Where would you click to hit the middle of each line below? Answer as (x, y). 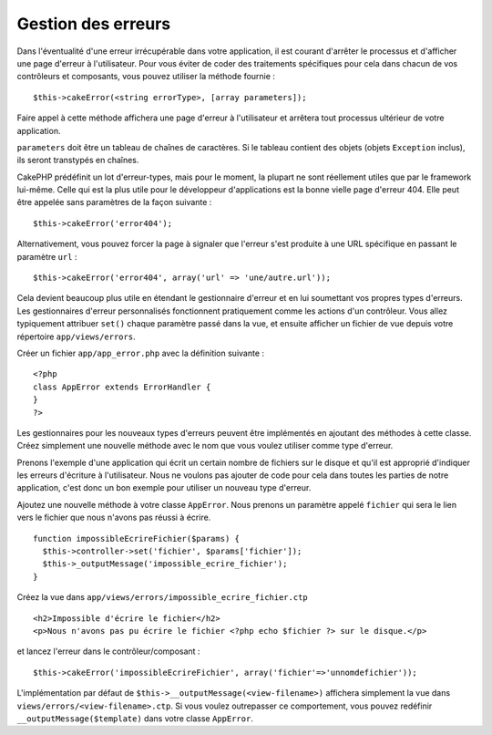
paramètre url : (47, 256)
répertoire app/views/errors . (76, 336)
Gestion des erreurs (94, 24)
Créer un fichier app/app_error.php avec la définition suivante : (140, 353)
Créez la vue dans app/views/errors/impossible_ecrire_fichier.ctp (163, 597)
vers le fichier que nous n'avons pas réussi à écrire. (114, 518)
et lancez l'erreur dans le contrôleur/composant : (108, 651)
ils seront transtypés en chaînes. (78, 160)
